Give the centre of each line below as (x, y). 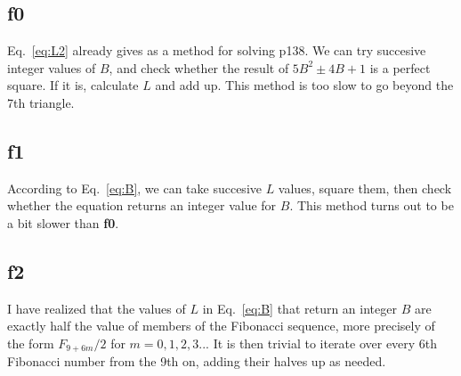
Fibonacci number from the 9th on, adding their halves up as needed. (197, 361)
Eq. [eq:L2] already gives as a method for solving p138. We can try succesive (217, 50)
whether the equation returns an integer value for (142, 205)
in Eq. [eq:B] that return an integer (299, 308)
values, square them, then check (365, 188)
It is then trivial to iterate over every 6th (325, 343)
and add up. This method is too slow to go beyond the (304, 85)
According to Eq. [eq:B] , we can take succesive (134, 188)
